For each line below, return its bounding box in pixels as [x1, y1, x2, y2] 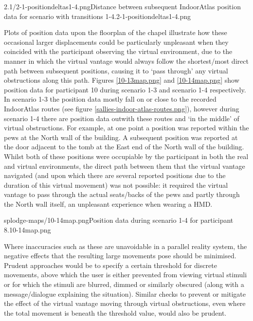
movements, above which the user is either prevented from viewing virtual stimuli [4, 269, 247, 280]
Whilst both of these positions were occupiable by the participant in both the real [4, 151, 249, 161]
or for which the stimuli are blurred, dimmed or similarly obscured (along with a [4, 279, 244, 289]
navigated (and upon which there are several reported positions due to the [4, 170, 226, 180]
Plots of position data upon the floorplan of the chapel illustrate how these [4, 27, 227, 37]
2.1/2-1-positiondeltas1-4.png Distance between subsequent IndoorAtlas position [4, 1, 241, 11]
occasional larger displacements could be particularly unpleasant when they [4, 36, 229, 47]
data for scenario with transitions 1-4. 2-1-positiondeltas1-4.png [4, 11, 191, 21]
